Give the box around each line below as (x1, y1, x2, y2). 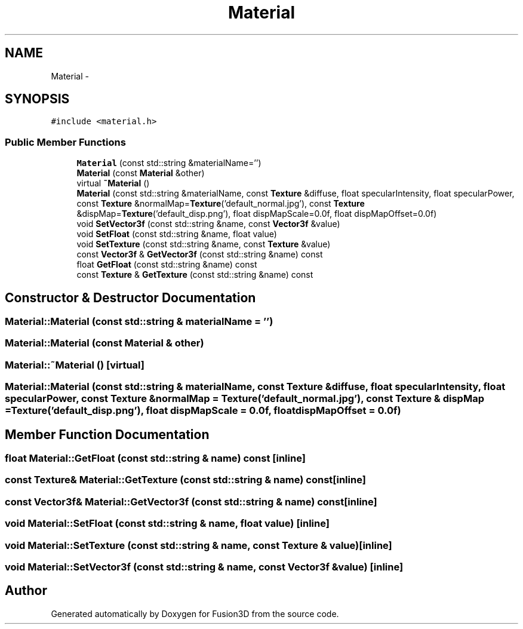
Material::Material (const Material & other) (5, 337, 204, 349)
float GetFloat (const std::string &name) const (76, 259, 257, 270)
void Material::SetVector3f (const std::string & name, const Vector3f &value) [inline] (5, 560, 404, 573)
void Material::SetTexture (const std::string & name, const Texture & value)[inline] (5, 539, 392, 551)
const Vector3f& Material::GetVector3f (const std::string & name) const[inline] (5, 495, 377, 508)
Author (5, 583, 47, 599)
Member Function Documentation (5, 427, 210, 442)
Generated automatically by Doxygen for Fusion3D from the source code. (51, 608, 339, 619)
